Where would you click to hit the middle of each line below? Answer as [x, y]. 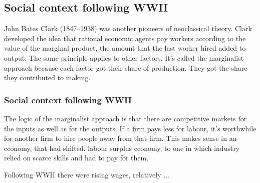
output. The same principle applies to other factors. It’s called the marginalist [124, 57]
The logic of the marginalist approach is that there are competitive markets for [125, 118]
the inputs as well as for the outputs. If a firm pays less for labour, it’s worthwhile [130, 128]
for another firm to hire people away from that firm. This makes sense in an [120, 138]
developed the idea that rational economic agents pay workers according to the [125, 38]
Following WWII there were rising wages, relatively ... [87, 174]
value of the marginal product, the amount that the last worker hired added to [125, 48]
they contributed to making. [47, 77]
